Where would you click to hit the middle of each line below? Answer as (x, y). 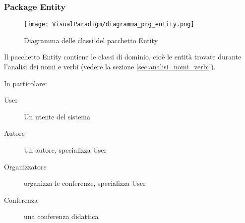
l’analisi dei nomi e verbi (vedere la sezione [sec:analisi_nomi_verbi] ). (110, 67)
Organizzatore (25, 166)
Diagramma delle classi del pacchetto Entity (91, 40)
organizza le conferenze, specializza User (85, 183)
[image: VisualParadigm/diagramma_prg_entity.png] (109, 25)
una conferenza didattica (61, 216)
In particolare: (26, 83)
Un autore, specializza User (65, 150)
